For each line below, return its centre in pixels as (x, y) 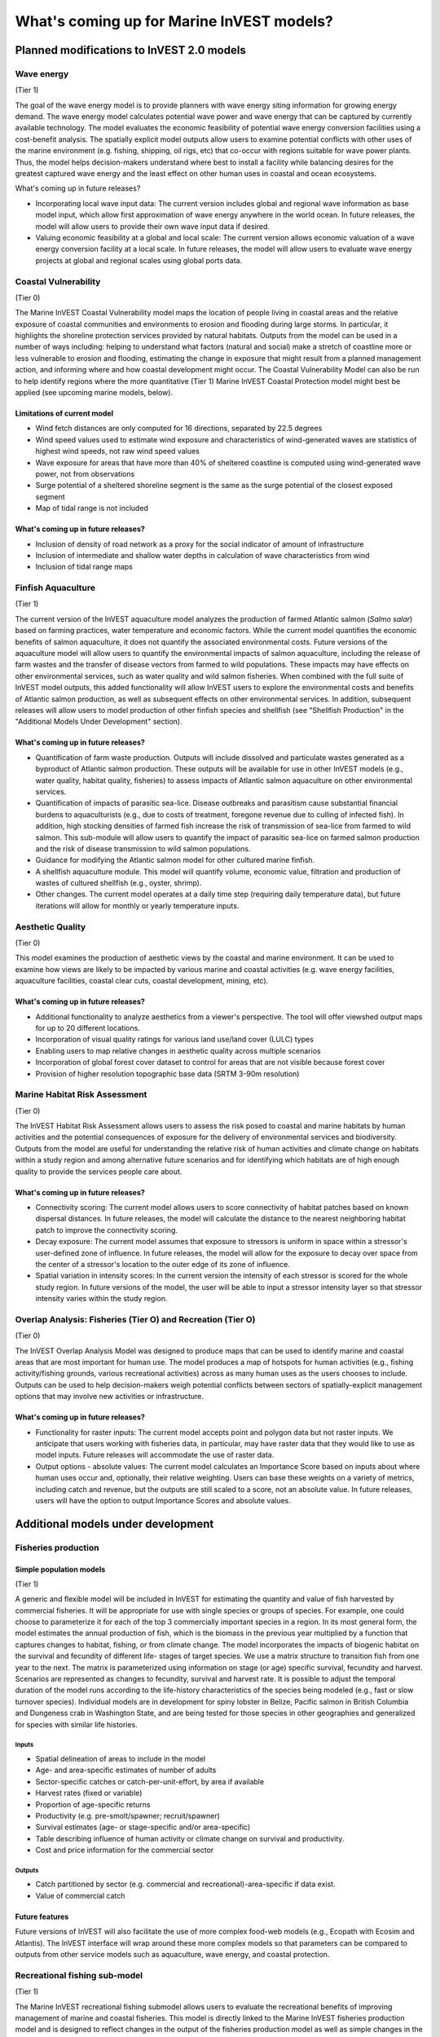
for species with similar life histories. (76, 1724)
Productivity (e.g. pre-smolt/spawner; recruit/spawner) (128, 1815)
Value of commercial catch (80, 1895)
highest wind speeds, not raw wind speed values (117, 451)
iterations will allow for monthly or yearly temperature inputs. (137, 905)
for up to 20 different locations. (88, 1027)
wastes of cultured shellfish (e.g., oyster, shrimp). (119, 883)
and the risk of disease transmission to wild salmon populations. (143, 848)
